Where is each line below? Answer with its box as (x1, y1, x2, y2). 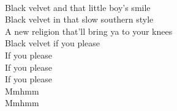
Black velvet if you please (5, 37, 100, 49)
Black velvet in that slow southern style (5, 13, 154, 26)
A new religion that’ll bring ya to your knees (5, 24, 173, 37)
